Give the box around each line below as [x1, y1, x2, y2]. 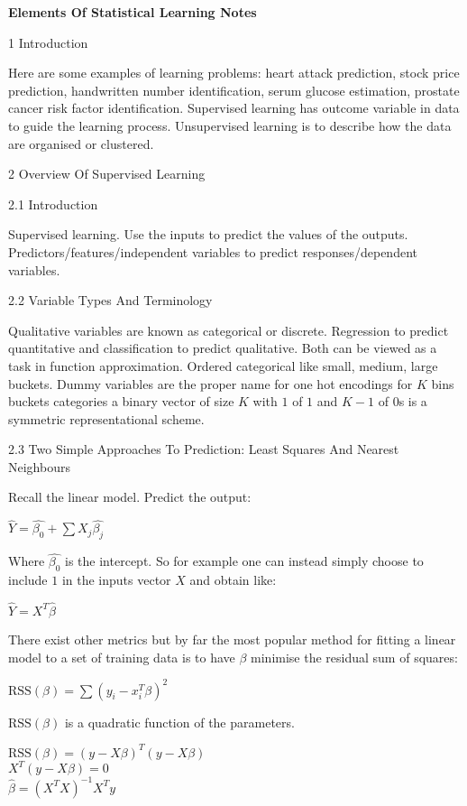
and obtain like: [189, 570, 277, 589]
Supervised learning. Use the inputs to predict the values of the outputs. [8, 225, 408, 244]
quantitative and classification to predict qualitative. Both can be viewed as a [8, 338, 437, 357]
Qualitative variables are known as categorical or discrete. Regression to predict [8, 320, 449, 339]
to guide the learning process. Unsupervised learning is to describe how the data [8, 116, 452, 134]
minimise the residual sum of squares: [251, 647, 458, 666]
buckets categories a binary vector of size [8, 392, 234, 411]
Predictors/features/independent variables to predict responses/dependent [8, 242, 417, 261]
